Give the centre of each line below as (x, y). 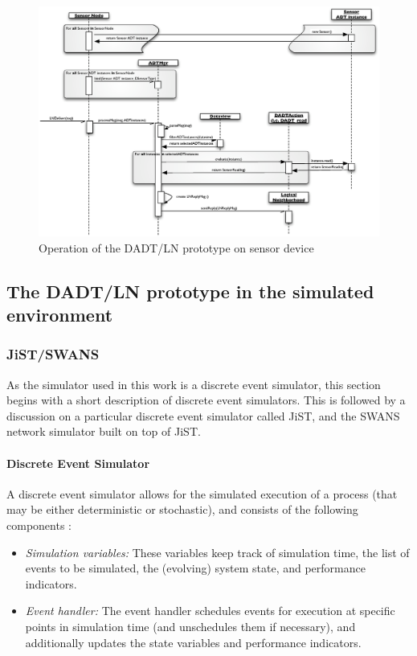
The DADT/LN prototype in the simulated (190, 291)
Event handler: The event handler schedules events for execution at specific (210, 611)
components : (39, 525)
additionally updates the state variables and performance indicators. (193, 642)
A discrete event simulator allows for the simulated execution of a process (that (202, 493)
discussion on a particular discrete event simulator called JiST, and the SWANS (203, 415)
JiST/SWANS (53, 354)
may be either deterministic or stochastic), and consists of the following (182, 509)
